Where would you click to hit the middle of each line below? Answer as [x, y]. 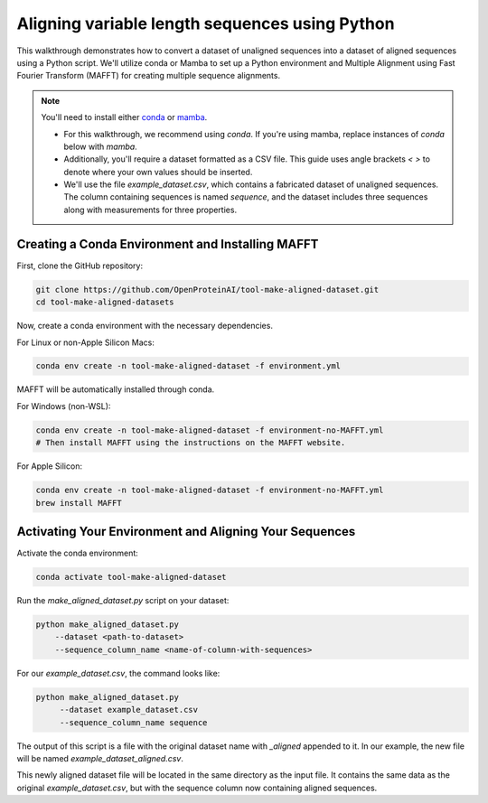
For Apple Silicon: [50, 466]
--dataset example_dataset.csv [129, 710]
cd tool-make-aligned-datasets [105, 302]
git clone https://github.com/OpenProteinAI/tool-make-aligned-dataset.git [207, 289]
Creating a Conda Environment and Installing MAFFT [168, 244]
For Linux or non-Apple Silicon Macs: [86, 342]
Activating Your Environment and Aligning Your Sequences [186, 532]
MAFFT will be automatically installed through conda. [116, 389]
